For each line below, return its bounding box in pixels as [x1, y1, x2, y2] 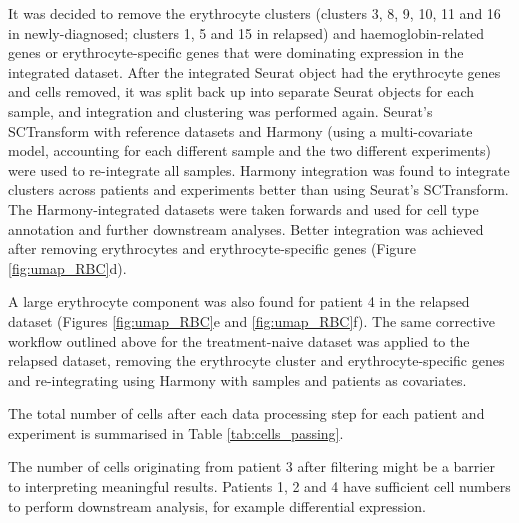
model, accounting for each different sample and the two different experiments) [8, 140, 491, 161]
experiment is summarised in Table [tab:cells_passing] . [8, 422, 344, 443]
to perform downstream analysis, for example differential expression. [8, 495, 426, 516]
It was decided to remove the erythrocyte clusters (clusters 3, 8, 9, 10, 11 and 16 [8, 3, 501, 23]
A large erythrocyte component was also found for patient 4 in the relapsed [8, 291, 470, 312]
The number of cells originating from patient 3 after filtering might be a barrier [8, 456, 495, 477]
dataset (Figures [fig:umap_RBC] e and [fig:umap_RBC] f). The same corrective [8, 310, 496, 331]
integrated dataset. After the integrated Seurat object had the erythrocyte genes [8, 61, 501, 82]
